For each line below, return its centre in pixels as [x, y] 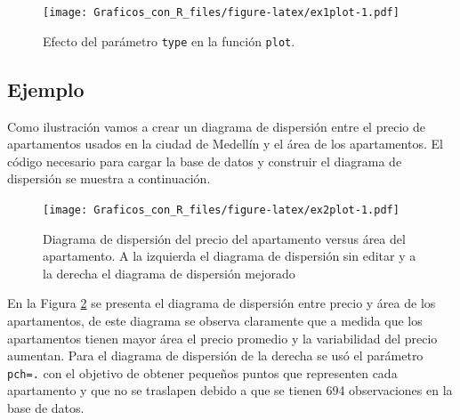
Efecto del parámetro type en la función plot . [169, 40]
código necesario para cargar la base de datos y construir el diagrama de [205, 161]
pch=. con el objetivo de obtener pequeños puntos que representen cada [202, 372]
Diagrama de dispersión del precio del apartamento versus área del [224, 238]
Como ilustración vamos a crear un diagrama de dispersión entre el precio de [216, 126]
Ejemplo [46, 89]
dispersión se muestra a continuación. [109, 178]
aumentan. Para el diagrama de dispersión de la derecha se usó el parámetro [215, 355]
